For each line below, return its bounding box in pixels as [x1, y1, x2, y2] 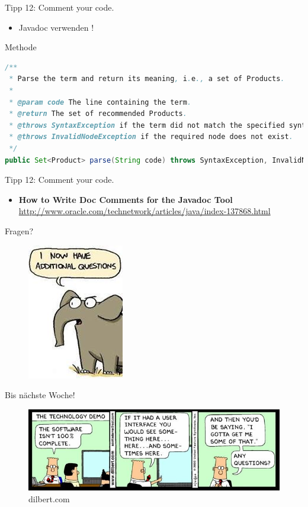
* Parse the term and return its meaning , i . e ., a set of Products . [9, 75, 285, 83]
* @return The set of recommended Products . [9, 109, 187, 118]
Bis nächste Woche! [5, 389, 75, 401]
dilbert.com [28, 492, 70, 505]
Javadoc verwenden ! [18, 21, 94, 33]
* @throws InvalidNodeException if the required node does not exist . [9, 133, 293, 141]
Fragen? [5, 224, 34, 237]
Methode [5, 41, 37, 53]
